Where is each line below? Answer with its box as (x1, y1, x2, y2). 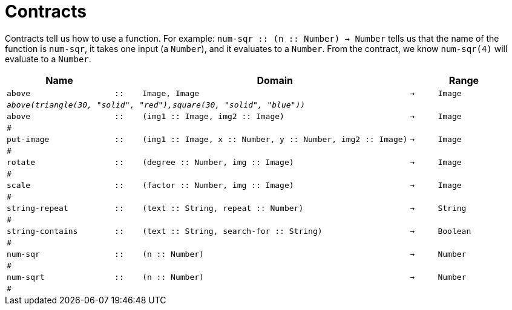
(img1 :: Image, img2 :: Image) (142, 111, 284, 121)
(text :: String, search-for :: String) (142, 226, 323, 236)
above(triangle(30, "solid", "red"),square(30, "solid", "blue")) (7, 100, 306, 109)
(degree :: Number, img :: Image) (142, 157, 294, 167)
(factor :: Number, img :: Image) (142, 180, 294, 190)
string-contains (7, 226, 78, 236)
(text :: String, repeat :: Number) (142, 203, 304, 213)
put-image (7, 134, 50, 144)
